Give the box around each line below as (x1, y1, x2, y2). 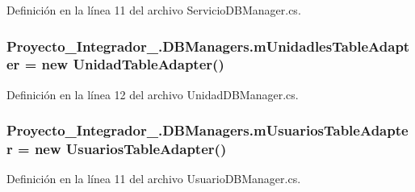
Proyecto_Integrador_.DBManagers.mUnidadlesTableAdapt (6, 35, 410, 56)
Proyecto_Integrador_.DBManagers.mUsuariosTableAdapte (6, 120, 409, 140)
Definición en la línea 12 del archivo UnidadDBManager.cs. (6, 86, 299, 102)
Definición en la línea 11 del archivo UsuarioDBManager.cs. (6, 170, 301, 187)
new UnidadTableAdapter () (41, 54, 224, 74)
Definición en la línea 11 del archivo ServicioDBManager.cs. (6, 2, 301, 18)
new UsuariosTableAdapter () (34, 139, 227, 159)
